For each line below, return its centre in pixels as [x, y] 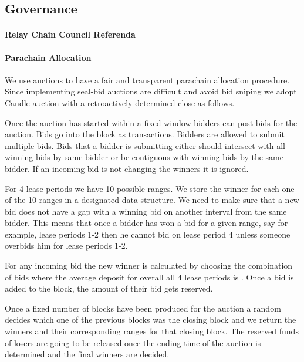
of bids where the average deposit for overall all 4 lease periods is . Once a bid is [149, 277]
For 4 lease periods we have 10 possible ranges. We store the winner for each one [150, 188]
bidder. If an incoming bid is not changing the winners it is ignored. [127, 168]
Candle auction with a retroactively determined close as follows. [120, 102]
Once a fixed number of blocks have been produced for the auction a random [143, 308]
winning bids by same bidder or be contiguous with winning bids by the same [144, 157]
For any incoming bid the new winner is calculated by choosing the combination [149, 265]
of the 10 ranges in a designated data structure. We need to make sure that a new [152, 200]
